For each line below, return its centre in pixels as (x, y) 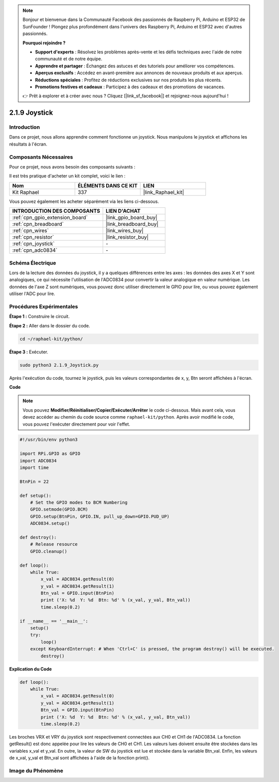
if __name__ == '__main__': (54, 621)
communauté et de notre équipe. (69, 59)
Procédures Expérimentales (44, 307)
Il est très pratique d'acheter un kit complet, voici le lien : (67, 176)
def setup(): (36, 495)
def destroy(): (38, 537)
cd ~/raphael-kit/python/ (51, 339)
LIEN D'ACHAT (123, 211)
